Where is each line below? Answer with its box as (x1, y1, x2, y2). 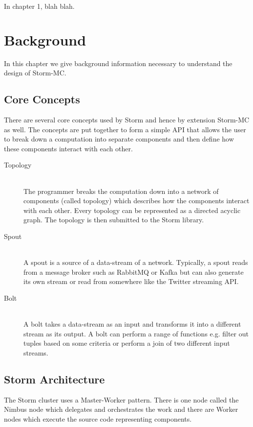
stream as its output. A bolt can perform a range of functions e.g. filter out (23, 328, 249, 338)
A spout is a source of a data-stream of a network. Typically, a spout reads (23, 257, 248, 267)
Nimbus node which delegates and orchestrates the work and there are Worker (4, 404, 238, 414)
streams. (23, 347, 48, 357)
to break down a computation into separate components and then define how (4, 134, 234, 144)
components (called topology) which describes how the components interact (23, 195, 250, 206)
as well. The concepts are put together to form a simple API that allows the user (4, 124, 246, 134)
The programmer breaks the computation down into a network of (23, 186, 219, 196)
